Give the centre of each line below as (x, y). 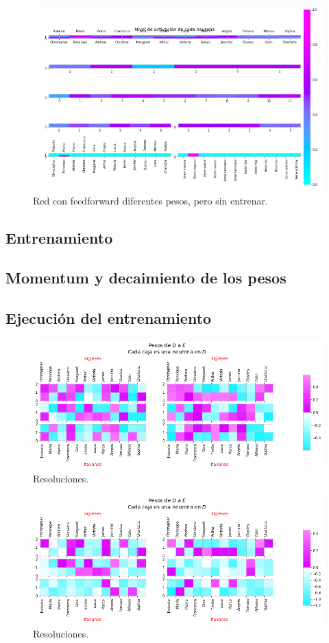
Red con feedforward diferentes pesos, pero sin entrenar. (150, 200)
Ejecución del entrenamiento (109, 318)
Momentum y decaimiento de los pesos (146, 278)
